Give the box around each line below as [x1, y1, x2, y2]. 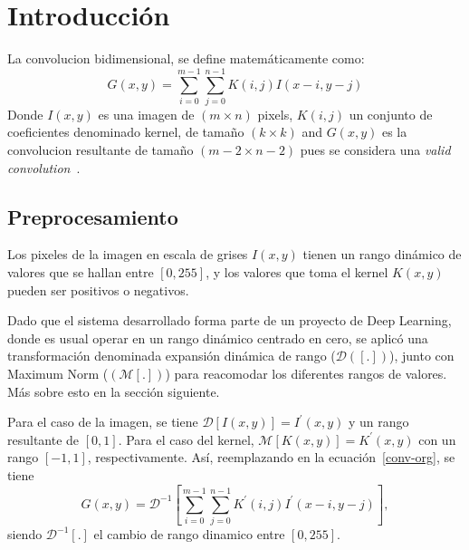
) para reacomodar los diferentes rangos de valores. [165, 363, 447, 382]
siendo [7, 525, 43, 544]
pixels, [257, 104, 293, 123]
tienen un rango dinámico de [302, 245, 462, 264]
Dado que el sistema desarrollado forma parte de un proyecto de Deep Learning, [7, 311, 452, 330]
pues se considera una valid [300, 140, 451, 159]
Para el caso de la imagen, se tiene [7, 412, 198, 431]
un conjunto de [349, 104, 433, 123]
